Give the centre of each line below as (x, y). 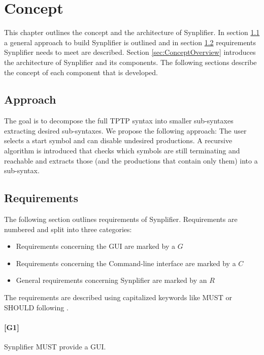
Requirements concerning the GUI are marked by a (95, 246)
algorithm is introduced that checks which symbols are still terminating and (122, 151)
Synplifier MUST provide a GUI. (55, 347)
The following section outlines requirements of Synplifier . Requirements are (121, 219)
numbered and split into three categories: (68, 229)
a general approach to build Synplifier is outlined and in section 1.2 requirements (130, 42)
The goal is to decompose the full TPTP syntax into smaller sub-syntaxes (119, 121)
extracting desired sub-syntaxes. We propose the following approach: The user (125, 130)
